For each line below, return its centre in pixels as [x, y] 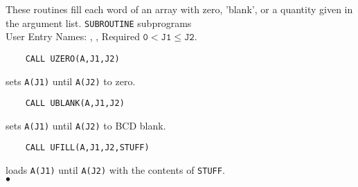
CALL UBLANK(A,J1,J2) [75, 104]
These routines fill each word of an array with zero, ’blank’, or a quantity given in [179, 9]
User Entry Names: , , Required [73, 36]
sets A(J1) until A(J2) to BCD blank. [86, 125]
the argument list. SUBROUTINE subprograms [99, 23]
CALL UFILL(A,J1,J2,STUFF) [87, 148]
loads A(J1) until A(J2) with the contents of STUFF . [115, 170]
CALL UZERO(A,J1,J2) [72, 59]
